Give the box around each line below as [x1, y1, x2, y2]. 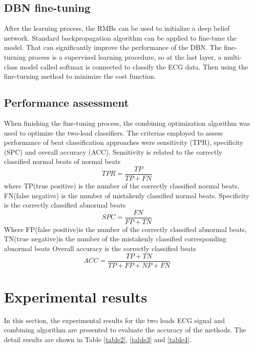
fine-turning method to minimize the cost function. [4, 71, 156, 81]
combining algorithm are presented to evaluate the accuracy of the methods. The [4, 325, 246, 335]
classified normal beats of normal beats [4, 156, 121, 166]
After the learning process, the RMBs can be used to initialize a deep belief [4, 23, 230, 33]
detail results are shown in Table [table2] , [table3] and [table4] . [4, 334, 191, 344]
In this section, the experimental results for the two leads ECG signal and [4, 315, 225, 325]
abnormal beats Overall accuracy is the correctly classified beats [4, 243, 196, 254]
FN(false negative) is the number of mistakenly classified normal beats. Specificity [4, 190, 250, 200]
